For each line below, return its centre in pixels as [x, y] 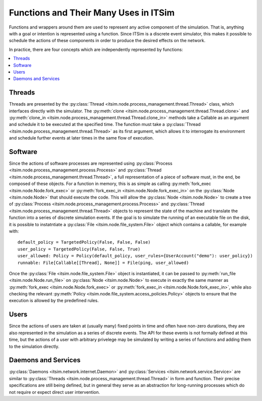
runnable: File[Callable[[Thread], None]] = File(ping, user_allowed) [103, 262]
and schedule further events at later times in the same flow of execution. [81, 138]
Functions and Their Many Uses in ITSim [92, 13]
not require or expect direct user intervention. [55, 392]
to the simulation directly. [34, 346]
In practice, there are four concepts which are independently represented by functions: [96, 49]
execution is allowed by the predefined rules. [54, 301]
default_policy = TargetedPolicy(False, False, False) [84, 242]
